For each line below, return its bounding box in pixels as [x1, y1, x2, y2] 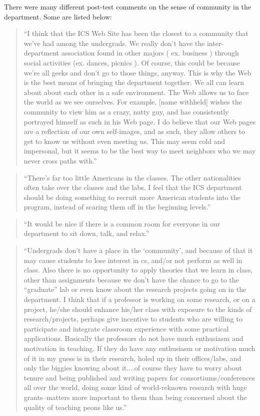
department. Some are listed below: [4, 11, 112, 21]
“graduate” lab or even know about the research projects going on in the [23, 284, 246, 294]
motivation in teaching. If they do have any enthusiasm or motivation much [23, 343, 255, 353]
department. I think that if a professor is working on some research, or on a [23, 294, 255, 304]
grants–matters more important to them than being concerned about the [23, 391, 247, 402]
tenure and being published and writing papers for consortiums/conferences [23, 372, 255, 382]
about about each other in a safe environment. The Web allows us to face [23, 86, 249, 97]
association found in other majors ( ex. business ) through [61, 47, 239, 58]
